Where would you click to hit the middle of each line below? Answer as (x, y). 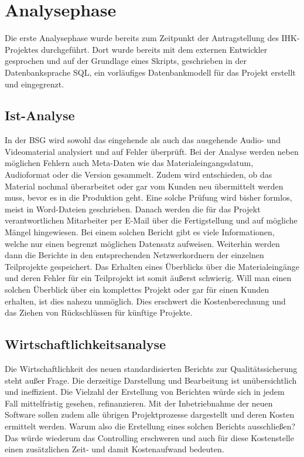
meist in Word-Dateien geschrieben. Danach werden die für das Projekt (133, 209)
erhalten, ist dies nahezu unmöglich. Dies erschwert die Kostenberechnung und (145, 301)
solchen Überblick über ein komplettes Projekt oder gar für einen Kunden (137, 290)
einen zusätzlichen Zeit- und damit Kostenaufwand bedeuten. (115, 449)
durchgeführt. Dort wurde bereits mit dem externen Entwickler (154, 49)
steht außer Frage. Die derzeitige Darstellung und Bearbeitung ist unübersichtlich (151, 380)
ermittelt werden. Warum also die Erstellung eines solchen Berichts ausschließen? (150, 426)
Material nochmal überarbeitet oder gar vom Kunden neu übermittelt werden (144, 186)
